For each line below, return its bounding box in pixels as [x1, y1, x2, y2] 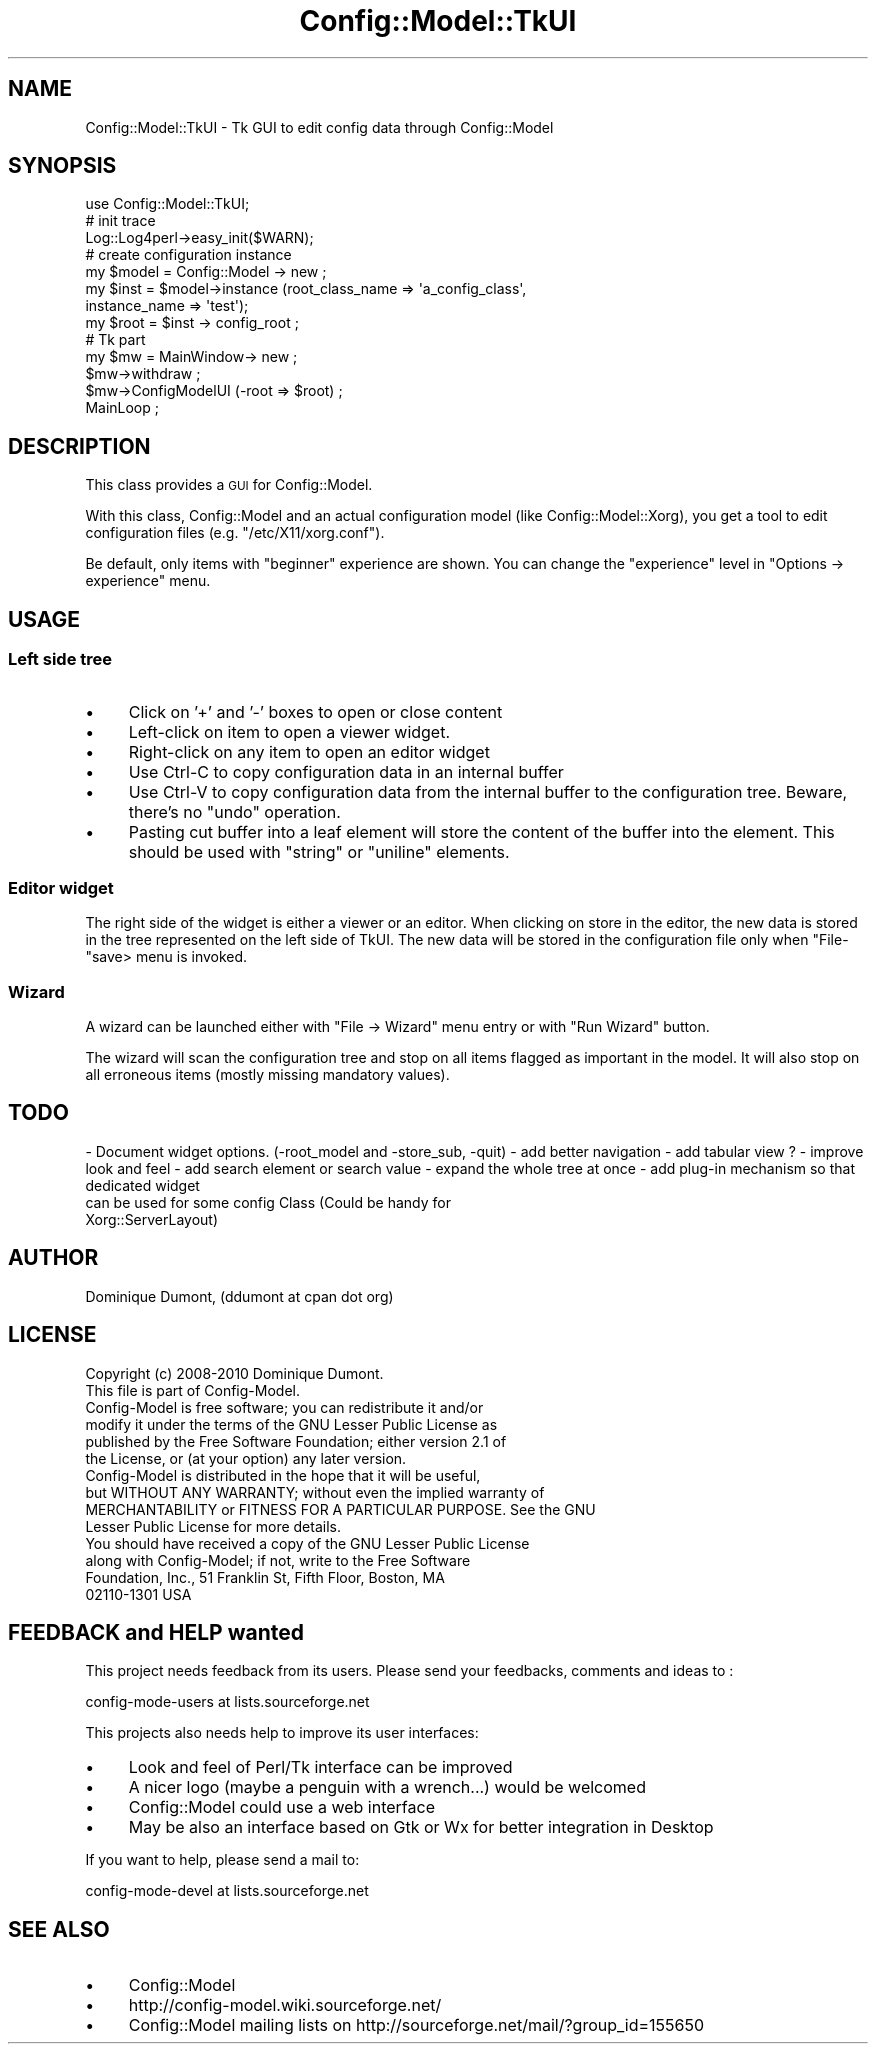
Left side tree [8, 649, 112, 670]
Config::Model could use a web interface [128, 1797, 435, 1818]
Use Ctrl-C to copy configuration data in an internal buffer [128, 761, 564, 782]
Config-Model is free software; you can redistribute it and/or [85, 1398, 484, 1416]
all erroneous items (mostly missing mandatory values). [85, 1066, 450, 1083]
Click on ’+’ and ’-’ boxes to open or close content [128, 701, 503, 722]
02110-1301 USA [85, 1585, 192, 1603]
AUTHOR [8, 1245, 99, 1271]
